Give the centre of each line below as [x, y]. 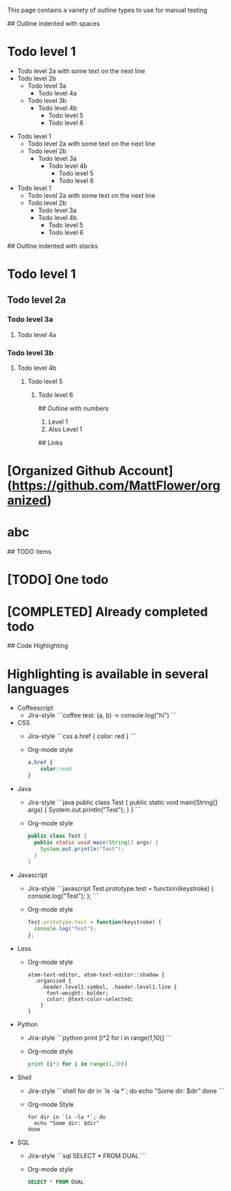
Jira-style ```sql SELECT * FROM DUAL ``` [87, 1155]
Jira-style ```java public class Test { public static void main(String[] [122, 802]
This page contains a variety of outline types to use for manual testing [107, 10]
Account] [146, 471]
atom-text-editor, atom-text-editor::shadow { [96, 974]
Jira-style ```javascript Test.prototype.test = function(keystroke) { [121, 889]
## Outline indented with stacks [53, 246]
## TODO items [29, 552]
